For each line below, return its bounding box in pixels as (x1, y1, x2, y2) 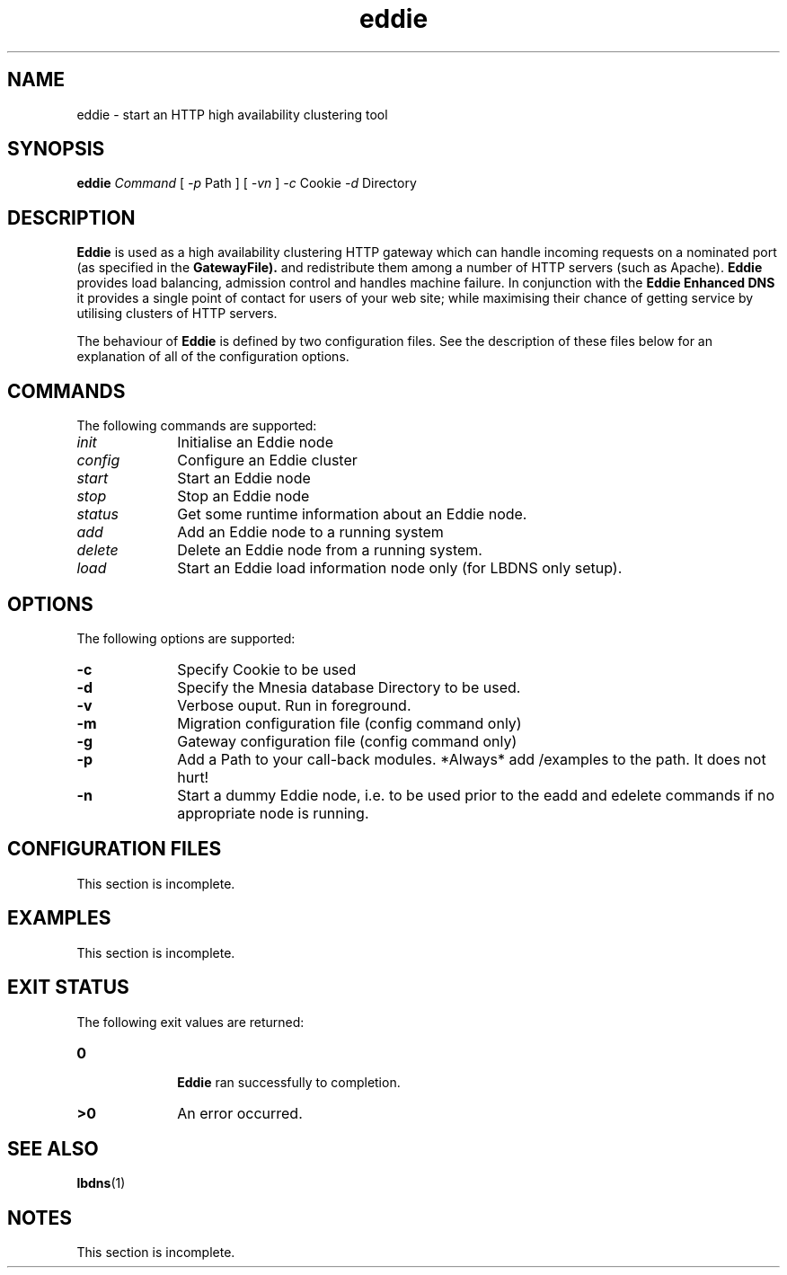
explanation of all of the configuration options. (76, 349, 349, 365)
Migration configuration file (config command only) (177, 713, 522, 732)
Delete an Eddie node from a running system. (177, 541, 482, 560)
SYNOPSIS (7, 137, 105, 161)
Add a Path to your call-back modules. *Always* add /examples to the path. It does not (177, 749, 766, 768)
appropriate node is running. (177, 803, 369, 822)
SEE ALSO (7, 1137, 99, 1160)
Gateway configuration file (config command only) (177, 731, 517, 750)
